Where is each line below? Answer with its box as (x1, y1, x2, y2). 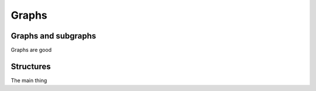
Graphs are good (11, 47, 52, 54)
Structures (11, 61, 51, 71)
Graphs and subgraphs (11, 31, 97, 41)
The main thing (11, 76, 47, 84)
